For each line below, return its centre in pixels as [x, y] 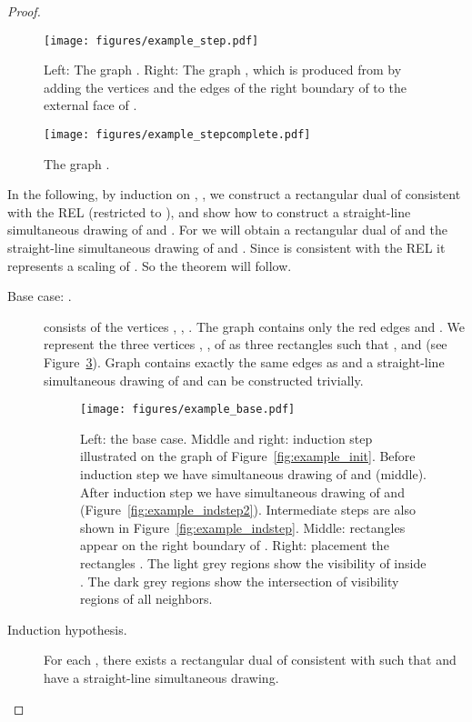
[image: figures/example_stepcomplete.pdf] [177, 135]
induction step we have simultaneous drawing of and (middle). [254, 474]
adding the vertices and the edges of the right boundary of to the [225, 87]
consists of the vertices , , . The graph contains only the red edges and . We [254, 326]
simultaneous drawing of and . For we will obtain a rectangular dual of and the [227, 230]
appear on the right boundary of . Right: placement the [235, 545]
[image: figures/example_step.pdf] [151, 40]
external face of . [90, 105]
